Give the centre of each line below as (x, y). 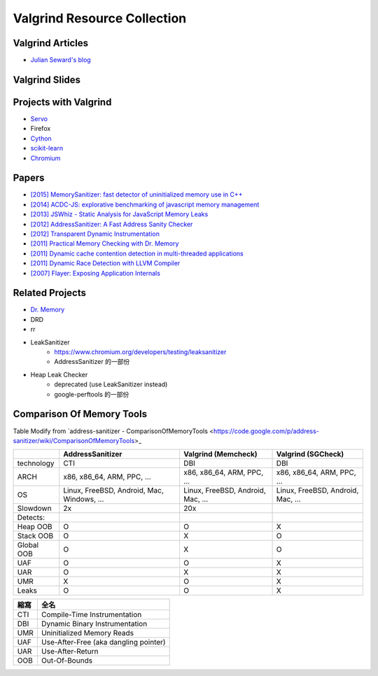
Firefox (41, 129)
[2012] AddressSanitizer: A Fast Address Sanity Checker (112, 224)
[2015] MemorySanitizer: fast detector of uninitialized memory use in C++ (136, 195)
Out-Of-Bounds (67, 661)
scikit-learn (47, 148)
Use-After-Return (70, 652)
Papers (29, 178)
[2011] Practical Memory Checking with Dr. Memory (105, 244)
